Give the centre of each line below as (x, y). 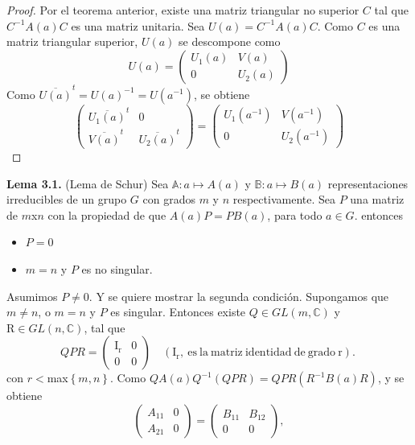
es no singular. (117, 269)
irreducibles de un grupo (67, 199)
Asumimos (32, 296)
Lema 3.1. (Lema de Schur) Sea (88, 183)
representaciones (368, 183)
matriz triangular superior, (72, 41)
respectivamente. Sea (284, 199)
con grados (169, 199)
